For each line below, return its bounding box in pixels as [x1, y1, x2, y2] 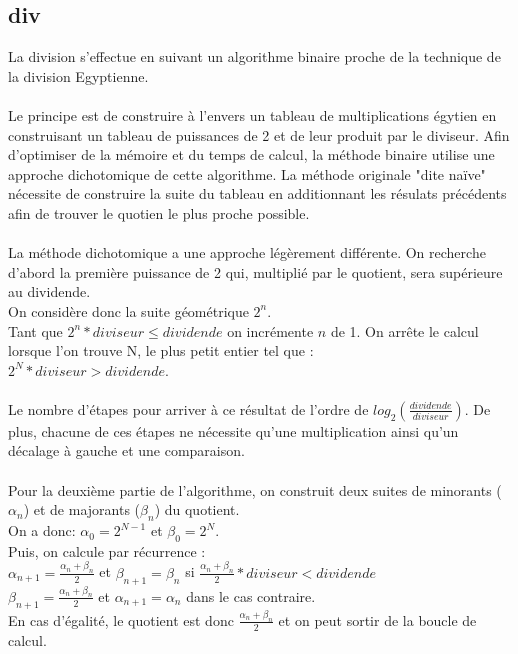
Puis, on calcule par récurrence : [8, 540, 206, 561]
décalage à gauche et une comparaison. [8, 440, 245, 461]
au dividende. [8, 281, 91, 302]
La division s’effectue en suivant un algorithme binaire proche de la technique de [8, 46, 501, 67]
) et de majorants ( [23, 499, 141, 520]
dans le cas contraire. [186, 585, 316, 606]
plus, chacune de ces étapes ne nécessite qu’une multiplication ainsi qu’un [8, 420, 459, 441]
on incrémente [227, 320, 314, 341]
